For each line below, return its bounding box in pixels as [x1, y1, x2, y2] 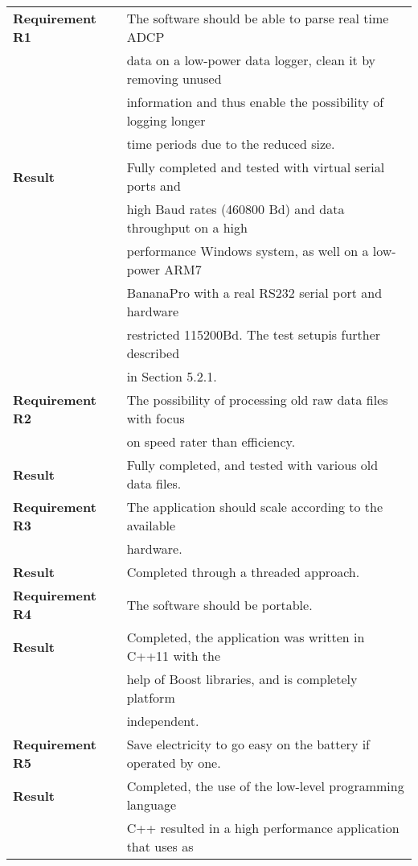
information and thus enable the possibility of [126, 93, 384, 111]
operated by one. [126, 753, 221, 772]
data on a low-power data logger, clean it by [126, 51, 376, 69]
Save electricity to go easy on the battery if [126, 735, 371, 753]
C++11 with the [126, 646, 221, 665]
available [126, 516, 176, 534]
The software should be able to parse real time [126, 9, 389, 27]
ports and [126, 176, 181, 195]
